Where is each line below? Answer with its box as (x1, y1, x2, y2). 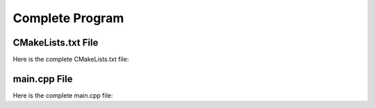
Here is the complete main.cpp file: (12, 91, 113, 100)
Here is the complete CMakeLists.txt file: (12, 55, 129, 64)
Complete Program (12, 10, 124, 26)
